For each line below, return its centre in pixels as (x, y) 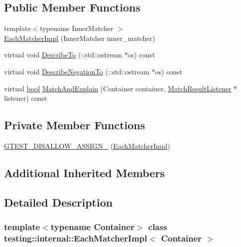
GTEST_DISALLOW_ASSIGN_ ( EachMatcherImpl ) (87, 145)
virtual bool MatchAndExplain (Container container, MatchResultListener (118, 88)
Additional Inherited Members (84, 172)
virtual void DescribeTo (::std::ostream (63, 55)
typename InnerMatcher (77, 28)
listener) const (26, 98)
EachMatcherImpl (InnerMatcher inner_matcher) (80, 38)
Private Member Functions (75, 125)
